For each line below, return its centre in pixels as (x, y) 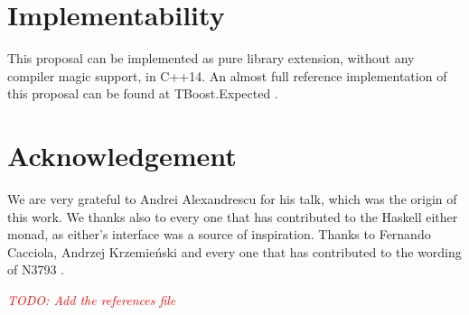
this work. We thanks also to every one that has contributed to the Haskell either (233, 216)
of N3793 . (36, 269)
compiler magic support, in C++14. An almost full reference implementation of (227, 75)
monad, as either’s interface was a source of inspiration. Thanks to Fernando (219, 234)
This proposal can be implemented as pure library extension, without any (211, 58)
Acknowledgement (122, 156)
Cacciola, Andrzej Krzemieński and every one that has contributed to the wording (234, 251)
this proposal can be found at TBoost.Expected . (143, 93)
